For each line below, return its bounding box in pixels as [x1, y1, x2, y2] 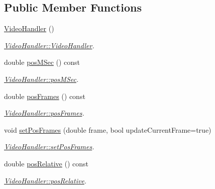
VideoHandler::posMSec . [4, 73, 79, 84]
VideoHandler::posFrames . [4, 108, 84, 118]
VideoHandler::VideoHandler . [4, 40, 94, 50]
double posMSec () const [4, 57, 80, 67]
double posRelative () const [4, 158, 88, 168]
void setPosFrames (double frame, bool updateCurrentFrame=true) [4, 124, 211, 135]
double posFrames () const [4, 90, 85, 101]
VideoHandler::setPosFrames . [4, 141, 94, 152]
